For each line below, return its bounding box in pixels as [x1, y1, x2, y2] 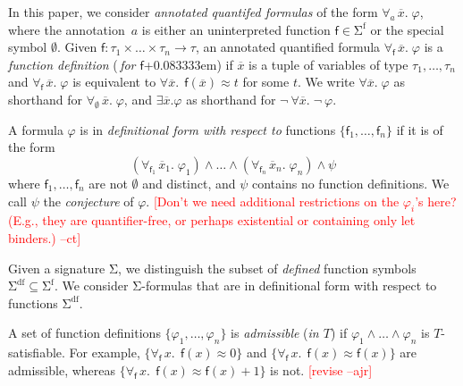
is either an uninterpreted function [141, 20, 331, 38]
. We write [297, 72, 355, 91]
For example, [69, 343, 140, 362]
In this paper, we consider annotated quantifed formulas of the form [8, 3, 378, 21]
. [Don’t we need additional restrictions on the [146, 191, 400, 210]
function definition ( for [8, 55, 136, 73]
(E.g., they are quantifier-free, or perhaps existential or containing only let [8, 211, 416, 230]
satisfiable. [8, 343, 65, 362]
